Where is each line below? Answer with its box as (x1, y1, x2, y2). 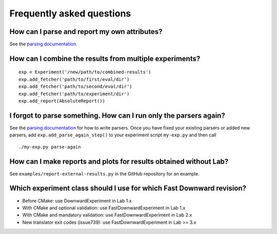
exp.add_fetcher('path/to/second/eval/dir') (18, 84, 133, 89)
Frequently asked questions (9, 8, 131, 19)
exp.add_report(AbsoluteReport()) (18, 98, 105, 104)
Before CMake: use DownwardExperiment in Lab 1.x (22, 197, 132, 204)
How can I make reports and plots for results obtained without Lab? (9, 157, 229, 166)
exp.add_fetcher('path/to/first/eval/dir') (18, 76, 130, 82)
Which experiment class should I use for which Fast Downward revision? (9, 184, 246, 193)
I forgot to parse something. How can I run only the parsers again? (9, 111, 225, 120)
